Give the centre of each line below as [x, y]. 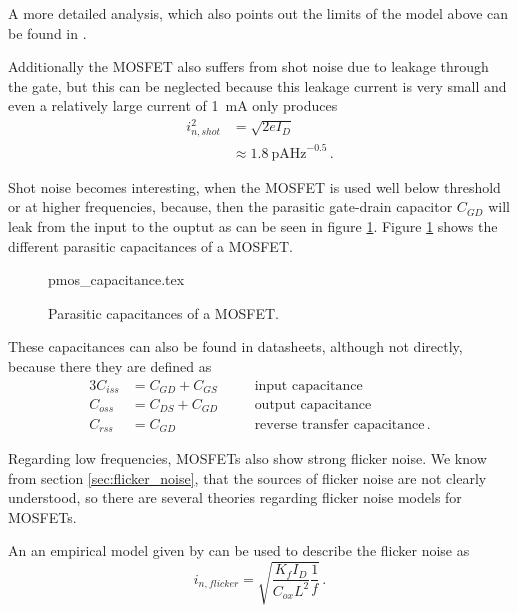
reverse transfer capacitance [339, 424]
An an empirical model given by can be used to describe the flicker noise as [239, 550]
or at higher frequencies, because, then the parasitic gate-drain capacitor [230, 206]
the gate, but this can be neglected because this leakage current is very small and [257, 85]
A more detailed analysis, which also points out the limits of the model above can [258, 13]
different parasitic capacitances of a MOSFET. [150, 245]
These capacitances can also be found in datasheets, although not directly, [235, 346]
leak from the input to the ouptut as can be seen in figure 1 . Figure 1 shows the [253, 225]
